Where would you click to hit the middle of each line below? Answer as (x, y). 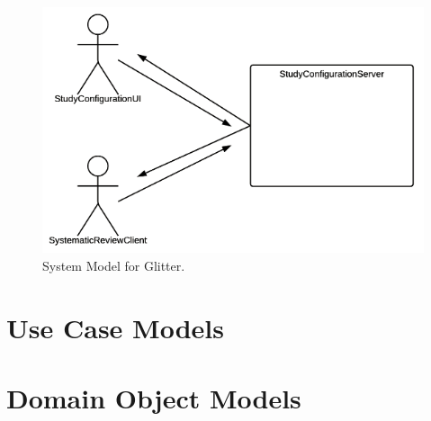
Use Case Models (115, 327)
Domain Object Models (154, 398)
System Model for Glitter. (114, 265)
